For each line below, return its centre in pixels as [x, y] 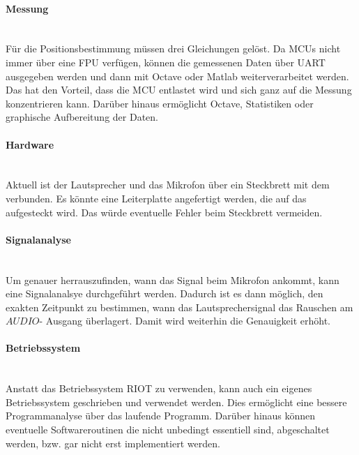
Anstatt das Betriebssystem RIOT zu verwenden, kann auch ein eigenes [159, 388]
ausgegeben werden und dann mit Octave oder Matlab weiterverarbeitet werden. [177, 76]
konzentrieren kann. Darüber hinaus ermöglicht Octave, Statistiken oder [160, 103]
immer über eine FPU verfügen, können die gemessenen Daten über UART [166, 62]
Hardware [30, 144]
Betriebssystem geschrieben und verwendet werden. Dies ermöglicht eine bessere [176, 402]
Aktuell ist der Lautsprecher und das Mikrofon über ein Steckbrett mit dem [168, 185]
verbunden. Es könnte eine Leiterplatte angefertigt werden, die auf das [156, 198]
